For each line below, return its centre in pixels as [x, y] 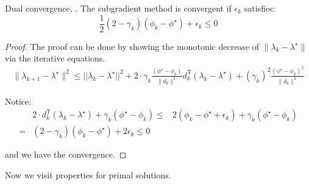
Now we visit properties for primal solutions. [88, 174]
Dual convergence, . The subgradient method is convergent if [118, 8]
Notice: [18, 101]
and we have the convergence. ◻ [66, 154]
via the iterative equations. [55, 58]
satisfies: [260, 8]
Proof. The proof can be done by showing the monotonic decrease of [132, 46]
